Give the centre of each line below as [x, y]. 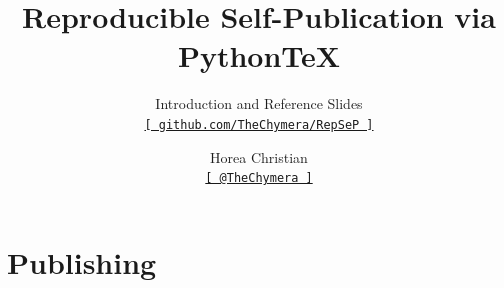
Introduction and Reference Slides [259, 103]
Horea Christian [259, 156]
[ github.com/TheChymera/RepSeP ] [259, 124]
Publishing [82, 261]
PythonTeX [259, 55]
